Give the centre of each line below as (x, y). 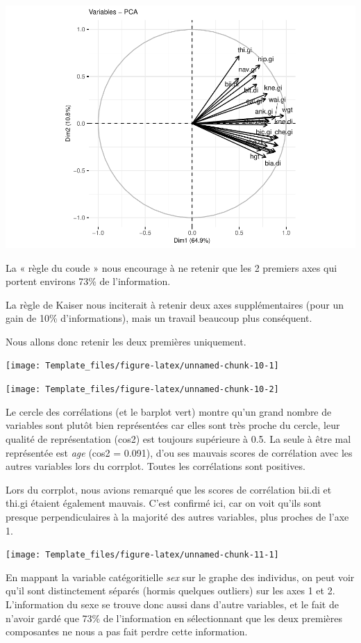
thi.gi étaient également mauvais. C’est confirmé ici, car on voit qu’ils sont (163, 503)
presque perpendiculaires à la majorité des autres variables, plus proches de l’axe (177, 516)
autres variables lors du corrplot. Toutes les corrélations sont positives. (156, 466)
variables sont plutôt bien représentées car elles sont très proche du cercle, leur (173, 425)
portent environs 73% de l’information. (88, 281)
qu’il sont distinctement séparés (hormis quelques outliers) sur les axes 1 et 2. (170, 591)
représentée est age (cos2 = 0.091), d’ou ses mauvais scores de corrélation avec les (179, 452)
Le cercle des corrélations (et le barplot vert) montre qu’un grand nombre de (169, 411)
